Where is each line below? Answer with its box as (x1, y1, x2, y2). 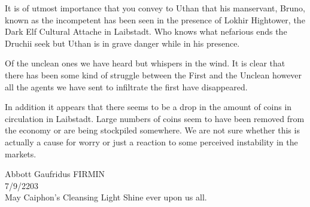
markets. (5, 147, 37, 160)
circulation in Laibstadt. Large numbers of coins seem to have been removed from (5, 112, 305, 124)
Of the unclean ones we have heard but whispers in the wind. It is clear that (5, 57, 285, 69)
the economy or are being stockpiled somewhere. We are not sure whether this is (5, 124, 300, 136)
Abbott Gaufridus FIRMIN (5, 168, 105, 180)
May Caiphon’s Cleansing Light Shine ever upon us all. (5, 191, 207, 203)
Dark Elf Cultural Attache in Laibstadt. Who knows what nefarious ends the (5, 25, 287, 38)
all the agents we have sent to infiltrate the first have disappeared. (5, 80, 248, 93)
